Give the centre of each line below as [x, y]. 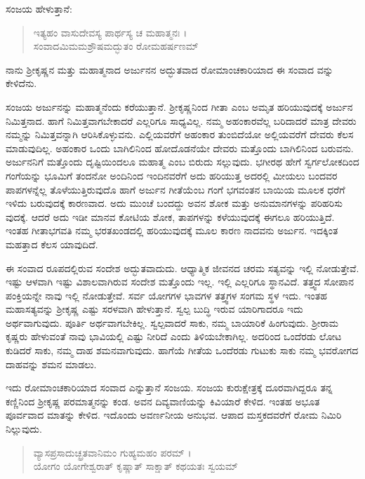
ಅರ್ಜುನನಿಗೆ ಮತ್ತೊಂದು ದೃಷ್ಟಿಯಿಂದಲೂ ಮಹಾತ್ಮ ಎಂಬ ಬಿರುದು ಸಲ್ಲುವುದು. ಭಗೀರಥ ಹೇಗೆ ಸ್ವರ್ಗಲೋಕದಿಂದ [182, 162]
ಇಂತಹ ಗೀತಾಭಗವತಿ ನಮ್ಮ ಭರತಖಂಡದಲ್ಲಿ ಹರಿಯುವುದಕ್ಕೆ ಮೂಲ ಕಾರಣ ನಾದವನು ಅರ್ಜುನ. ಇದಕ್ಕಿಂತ [172, 230]
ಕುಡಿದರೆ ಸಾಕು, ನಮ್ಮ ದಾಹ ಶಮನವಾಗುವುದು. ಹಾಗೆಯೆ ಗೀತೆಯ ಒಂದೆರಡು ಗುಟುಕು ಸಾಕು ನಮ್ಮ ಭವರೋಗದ [182, 350]
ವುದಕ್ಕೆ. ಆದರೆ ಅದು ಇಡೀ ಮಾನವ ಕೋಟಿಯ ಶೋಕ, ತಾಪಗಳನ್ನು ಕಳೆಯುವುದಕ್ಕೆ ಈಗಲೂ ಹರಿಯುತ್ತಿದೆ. [170, 216]
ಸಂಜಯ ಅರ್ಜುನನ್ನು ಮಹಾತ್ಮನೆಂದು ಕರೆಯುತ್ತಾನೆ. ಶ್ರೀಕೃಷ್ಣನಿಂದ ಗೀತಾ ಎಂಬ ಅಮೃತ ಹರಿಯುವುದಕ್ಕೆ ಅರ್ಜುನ [179, 106]
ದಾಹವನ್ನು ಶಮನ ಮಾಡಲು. [51, 364]
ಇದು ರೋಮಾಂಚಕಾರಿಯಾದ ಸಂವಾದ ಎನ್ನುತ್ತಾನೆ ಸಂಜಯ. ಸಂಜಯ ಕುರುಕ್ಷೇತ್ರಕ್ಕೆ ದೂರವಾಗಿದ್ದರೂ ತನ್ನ [169, 387]
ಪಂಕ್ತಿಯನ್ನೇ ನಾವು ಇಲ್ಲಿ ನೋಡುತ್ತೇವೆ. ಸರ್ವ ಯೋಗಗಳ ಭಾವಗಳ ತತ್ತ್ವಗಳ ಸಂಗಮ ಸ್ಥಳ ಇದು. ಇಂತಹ [166, 295]
